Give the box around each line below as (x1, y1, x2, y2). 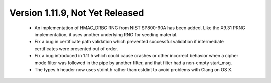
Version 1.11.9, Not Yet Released (9, 7, 144, 18)
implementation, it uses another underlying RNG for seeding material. (34, 31, 178, 37)
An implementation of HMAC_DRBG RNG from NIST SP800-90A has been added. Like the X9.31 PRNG (34, 25, 245, 31)
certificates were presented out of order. (34, 45, 118, 52)
